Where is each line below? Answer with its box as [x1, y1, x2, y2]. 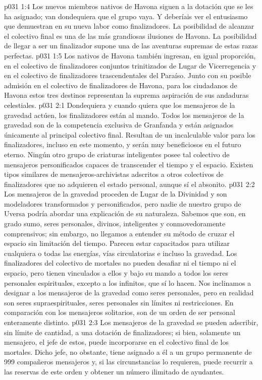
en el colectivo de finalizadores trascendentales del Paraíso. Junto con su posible [4, 70, 251, 81]
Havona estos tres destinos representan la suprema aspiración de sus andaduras [4, 90, 249, 100]
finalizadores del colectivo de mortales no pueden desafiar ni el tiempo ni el [4, 258, 236, 268]
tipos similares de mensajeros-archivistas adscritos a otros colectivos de [4, 169, 224, 179]
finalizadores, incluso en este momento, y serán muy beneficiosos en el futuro [4, 139, 241, 150]
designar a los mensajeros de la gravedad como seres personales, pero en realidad [4, 287, 254, 298]
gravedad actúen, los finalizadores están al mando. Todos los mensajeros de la [4, 109, 244, 120]
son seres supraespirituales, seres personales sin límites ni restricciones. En [4, 297, 234, 307]
